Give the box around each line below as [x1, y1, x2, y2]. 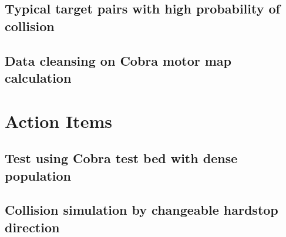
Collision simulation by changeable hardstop [5, 201, 278, 219]
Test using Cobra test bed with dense [5, 149, 238, 167]
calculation [5, 68, 72, 86]
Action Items [5, 109, 112, 133]
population [5, 166, 72, 184]
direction [5, 218, 60, 236]
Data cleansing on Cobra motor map [5, 51, 231, 69]
